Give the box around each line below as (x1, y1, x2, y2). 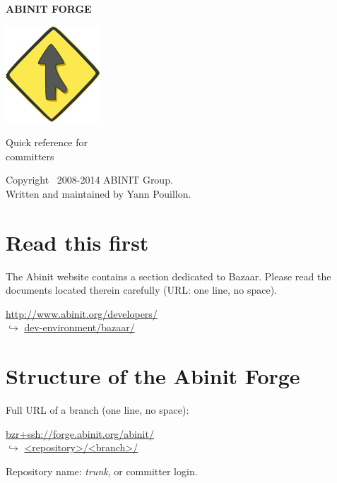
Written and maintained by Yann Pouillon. (6, 186, 191, 201)
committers (6, 148, 54, 163)
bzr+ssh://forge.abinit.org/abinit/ (6, 426, 154, 441)
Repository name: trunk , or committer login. (6, 463, 198, 478)
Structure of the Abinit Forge (6, 362, 300, 390)
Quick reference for (6, 135, 88, 150)
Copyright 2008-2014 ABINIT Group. (6, 172, 173, 187)
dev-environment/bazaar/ (24, 320, 135, 335)
